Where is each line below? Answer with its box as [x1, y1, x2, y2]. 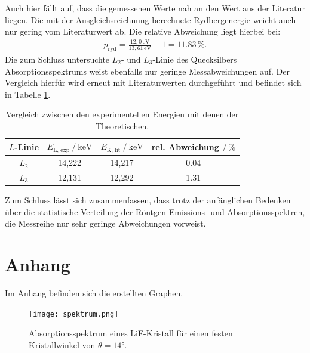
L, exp [53, 147, 70, 153]
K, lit [106, 147, 121, 153]
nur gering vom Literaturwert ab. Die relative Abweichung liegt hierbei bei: [5, 25, 281, 38]
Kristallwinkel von [29, 338, 96, 351]
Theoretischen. [95, 119, 149, 132]
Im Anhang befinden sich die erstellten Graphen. [5, 287, 183, 299]
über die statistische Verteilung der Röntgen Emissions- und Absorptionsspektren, [5, 205, 305, 218]
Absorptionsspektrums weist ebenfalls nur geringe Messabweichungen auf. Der [5, 64, 290, 77]
